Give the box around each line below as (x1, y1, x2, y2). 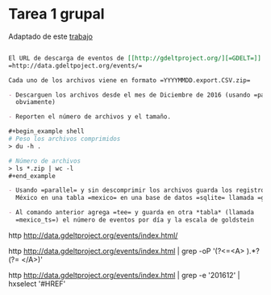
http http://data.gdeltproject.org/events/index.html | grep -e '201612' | (8, 270, 240, 280)
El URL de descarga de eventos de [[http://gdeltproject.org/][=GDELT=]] (8, 54, 262, 62)
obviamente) (15, 98, 56, 106)
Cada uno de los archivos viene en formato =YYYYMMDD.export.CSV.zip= (8, 76, 251, 85)
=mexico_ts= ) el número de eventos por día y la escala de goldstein (15, 216, 254, 224)
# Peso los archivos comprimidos (8, 135, 121, 143)
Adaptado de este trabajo (8, 31, 93, 41)
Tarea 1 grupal (8, 5, 105, 23)
